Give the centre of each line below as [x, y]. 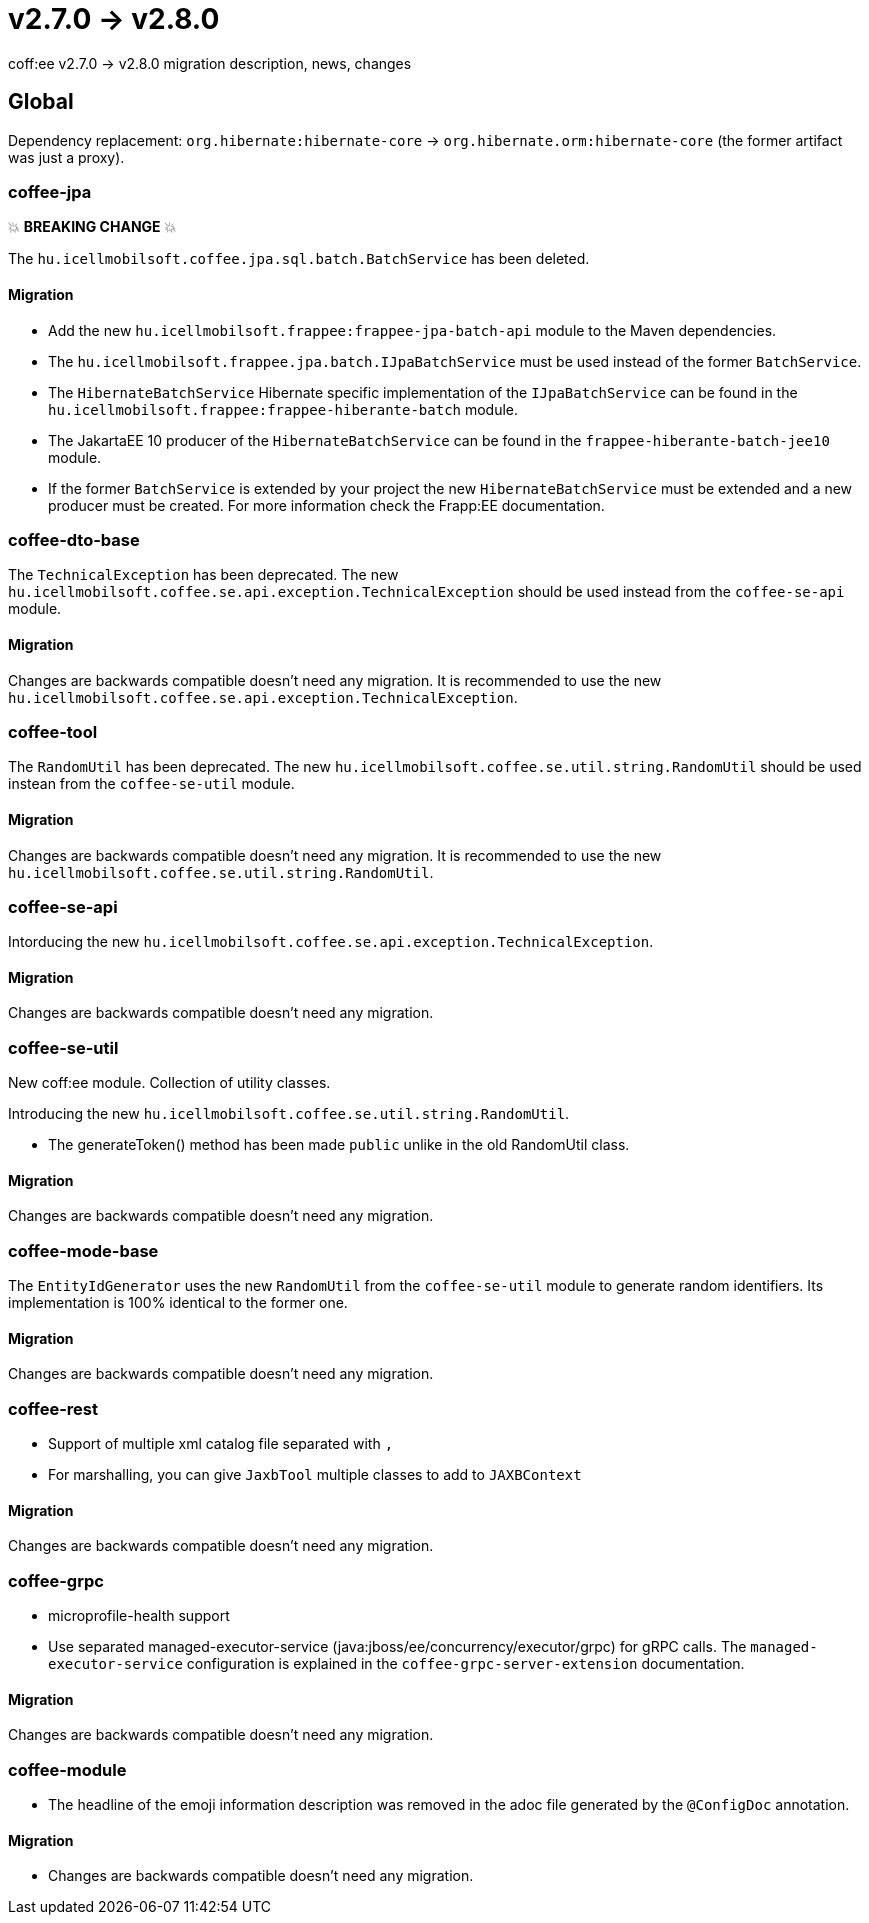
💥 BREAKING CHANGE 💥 [92, 227]
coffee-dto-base [74, 539]
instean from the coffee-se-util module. [151, 784]
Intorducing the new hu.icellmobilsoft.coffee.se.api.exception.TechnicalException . [331, 942]
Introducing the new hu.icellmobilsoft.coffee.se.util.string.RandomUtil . [289, 1114]
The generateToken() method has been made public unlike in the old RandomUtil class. [339, 1145]
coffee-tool [53, 731]
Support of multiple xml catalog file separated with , [221, 1444]
